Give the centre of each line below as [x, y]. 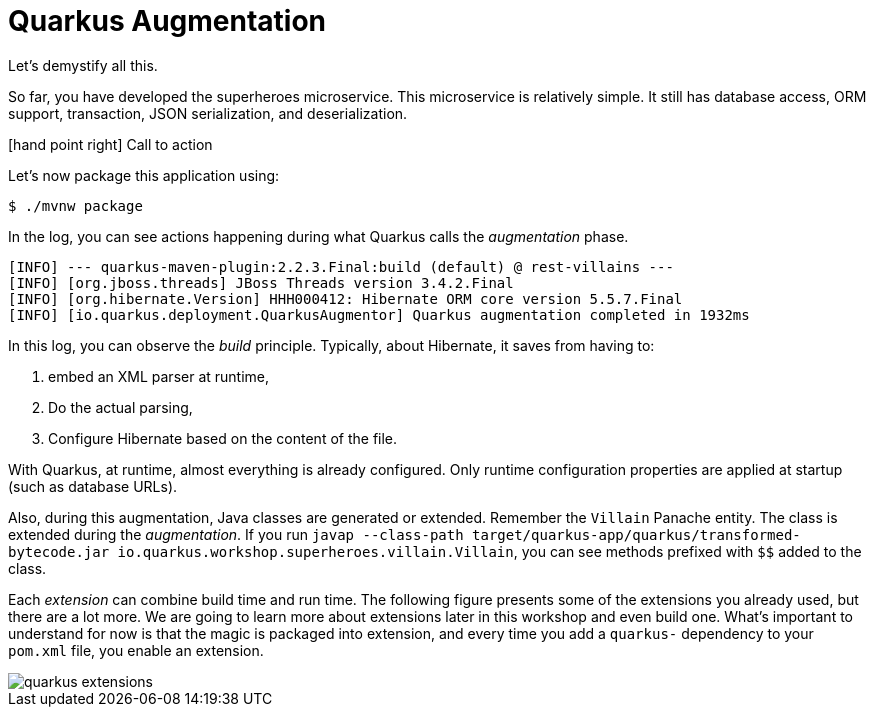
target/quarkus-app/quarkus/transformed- [636, 534]
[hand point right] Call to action [110, 144]
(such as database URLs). [93, 486]
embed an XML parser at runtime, [159, 376]
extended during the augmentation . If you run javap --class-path [236, 534]
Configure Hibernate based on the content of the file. [223, 438]
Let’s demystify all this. [83, 65]
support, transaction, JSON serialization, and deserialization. [208, 113]
